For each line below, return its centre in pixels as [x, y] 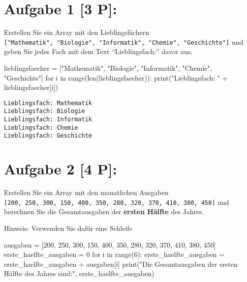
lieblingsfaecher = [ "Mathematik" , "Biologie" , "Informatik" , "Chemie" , [108, 68]
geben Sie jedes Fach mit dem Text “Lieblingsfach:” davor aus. [98, 51]
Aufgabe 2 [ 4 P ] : [61, 169]
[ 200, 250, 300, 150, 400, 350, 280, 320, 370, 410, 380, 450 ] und [117, 202]
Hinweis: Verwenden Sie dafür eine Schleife [68, 228]
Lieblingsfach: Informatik [48, 120]
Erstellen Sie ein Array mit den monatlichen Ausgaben [86, 192]
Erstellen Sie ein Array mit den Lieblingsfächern [77, 32]
